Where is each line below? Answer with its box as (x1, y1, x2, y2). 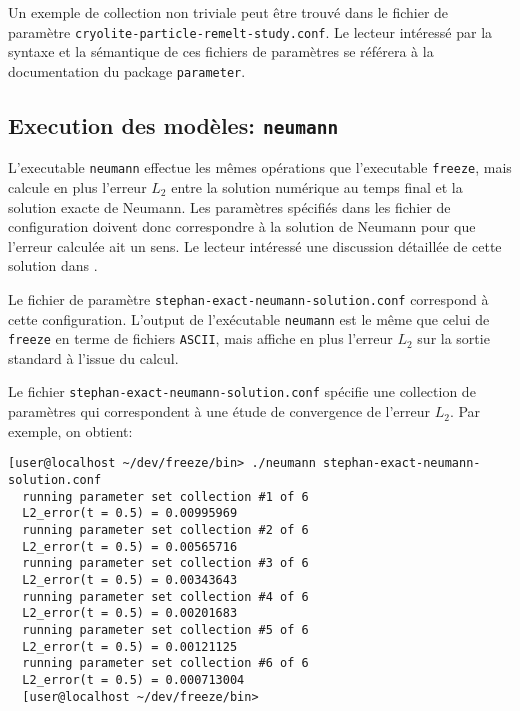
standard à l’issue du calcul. (8, 347, 179, 368)
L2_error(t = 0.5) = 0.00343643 (22, 572, 238, 587)
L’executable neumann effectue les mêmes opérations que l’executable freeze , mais (8, 157, 512, 178)
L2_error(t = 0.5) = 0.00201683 (22, 606, 238, 621)
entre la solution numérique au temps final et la (171, 176, 463, 197)
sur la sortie (417, 328, 490, 349)
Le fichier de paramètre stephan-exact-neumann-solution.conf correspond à (8, 288, 489, 309)
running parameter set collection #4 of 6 (22, 589, 309, 604)
